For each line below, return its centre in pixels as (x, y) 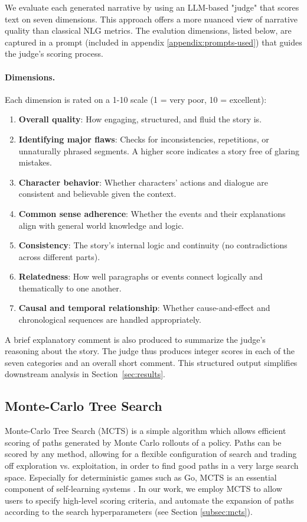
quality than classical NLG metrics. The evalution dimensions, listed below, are (148, 30)
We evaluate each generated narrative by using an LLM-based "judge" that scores (152, 7)
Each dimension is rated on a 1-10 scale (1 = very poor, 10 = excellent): (136, 99)
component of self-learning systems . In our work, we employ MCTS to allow (143, 489)
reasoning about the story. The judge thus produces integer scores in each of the (150, 351)
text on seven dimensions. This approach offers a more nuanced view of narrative (151, 19)
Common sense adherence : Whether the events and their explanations (152, 213)
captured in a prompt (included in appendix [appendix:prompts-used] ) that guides (153, 42)
